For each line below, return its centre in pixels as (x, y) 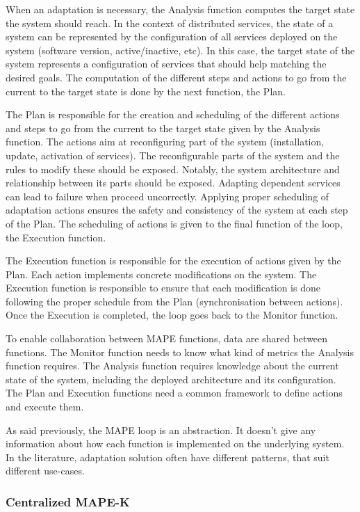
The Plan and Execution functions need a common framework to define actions (174, 393)
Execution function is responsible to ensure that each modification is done (163, 288)
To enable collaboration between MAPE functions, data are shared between (167, 338)
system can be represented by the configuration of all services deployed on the (172, 37)
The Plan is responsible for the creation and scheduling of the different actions (173, 114)
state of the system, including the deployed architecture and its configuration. (171, 379)
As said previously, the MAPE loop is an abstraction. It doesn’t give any (161, 430)
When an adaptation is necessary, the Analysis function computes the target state (180, 9)
